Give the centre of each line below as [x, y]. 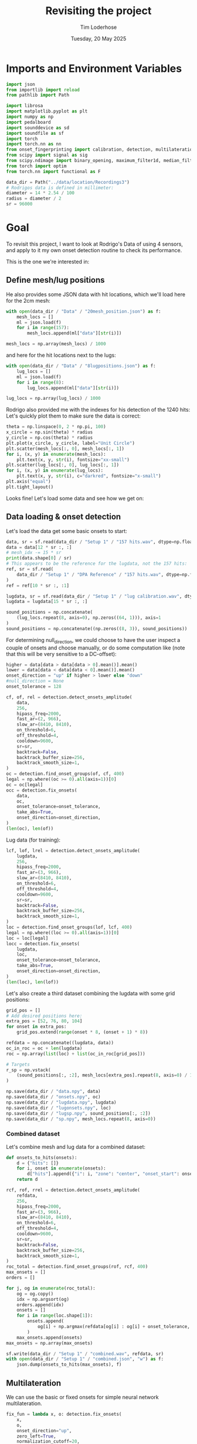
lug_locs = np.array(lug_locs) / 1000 [53, 399]
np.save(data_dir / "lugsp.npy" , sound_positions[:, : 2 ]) [78, 1113]
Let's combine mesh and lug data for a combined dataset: [76, 1147]
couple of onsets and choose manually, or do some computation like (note [96, 648]
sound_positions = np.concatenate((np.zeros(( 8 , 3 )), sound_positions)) [97, 628]
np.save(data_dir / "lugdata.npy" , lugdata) [61, 1102]
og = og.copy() [35, 1294]
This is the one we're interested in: [48, 261]
